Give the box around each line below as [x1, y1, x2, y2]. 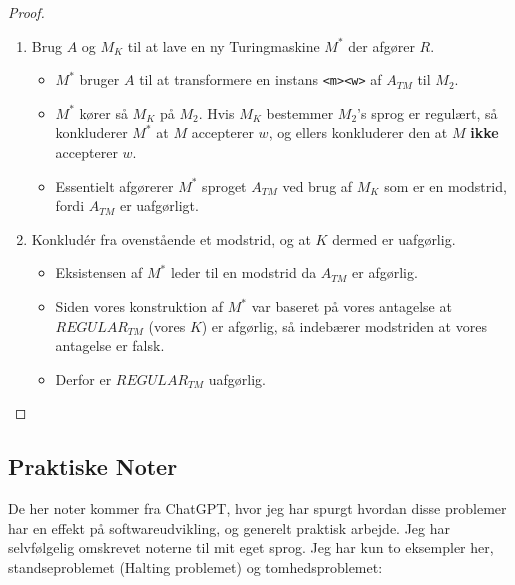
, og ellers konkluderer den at [268, 122, 448, 143]
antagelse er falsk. [55, 335, 165, 356]
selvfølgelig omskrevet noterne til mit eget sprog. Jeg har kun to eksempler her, [8, 537, 494, 558]
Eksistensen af [55, 262, 143, 283]
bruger [79, 69, 120, 90]
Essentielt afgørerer [55, 175, 174, 196]
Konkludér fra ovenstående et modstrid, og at [31, 228, 311, 249]
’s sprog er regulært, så [357, 102, 498, 123]
